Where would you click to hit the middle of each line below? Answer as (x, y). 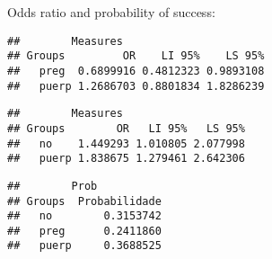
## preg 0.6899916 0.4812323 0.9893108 (136, 71)
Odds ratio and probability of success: (111, 12)
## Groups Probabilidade (84, 201)
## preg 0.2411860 (84, 231)
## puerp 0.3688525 (84, 246)
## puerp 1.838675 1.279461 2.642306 (126, 159)
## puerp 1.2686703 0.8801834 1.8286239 (136, 86)
